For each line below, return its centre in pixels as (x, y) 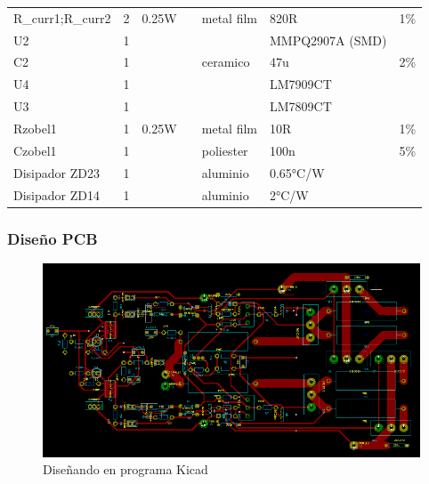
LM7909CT (300, 84)
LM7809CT (300, 106)
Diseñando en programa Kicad (125, 469)
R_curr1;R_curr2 (62, 17)
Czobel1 (35, 150)
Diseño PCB (53, 238)
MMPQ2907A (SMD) (328, 40)
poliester (225, 150)
